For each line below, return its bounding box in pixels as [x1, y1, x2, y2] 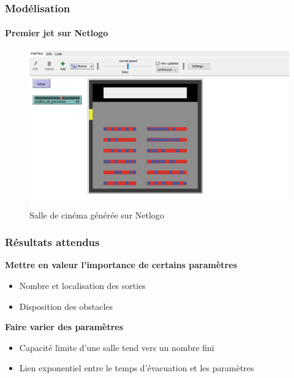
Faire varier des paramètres [5, 320, 124, 333]
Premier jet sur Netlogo [5, 26, 108, 39]
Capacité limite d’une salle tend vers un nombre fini [19, 341, 214, 353]
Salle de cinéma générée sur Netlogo [29, 208, 164, 221]
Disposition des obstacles [19, 299, 113, 312]
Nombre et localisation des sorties [19, 279, 146, 292]
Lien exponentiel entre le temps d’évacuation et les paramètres [19, 361, 254, 374]
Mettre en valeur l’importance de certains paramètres [5, 258, 237, 271]
